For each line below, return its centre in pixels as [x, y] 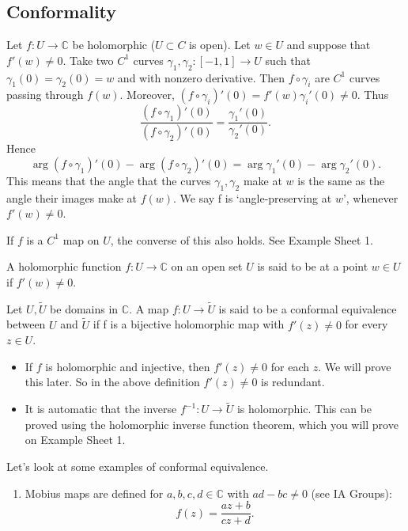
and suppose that [329, 45]
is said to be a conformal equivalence [308, 308]
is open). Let [220, 45]
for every [366, 324]
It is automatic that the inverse [101, 409]
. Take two [88, 60]
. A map [149, 308]
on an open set [207, 266]
